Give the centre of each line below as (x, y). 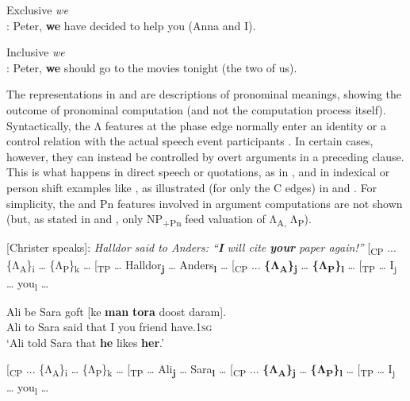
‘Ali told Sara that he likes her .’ (85, 342)
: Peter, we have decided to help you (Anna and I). (131, 25)
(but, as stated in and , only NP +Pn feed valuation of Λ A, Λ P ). (159, 220)
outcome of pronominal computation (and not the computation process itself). (196, 109)
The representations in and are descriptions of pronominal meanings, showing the (204, 94)
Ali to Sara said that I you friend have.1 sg (109, 327)
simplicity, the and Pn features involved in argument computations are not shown (205, 203)
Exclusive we (37, 10)
